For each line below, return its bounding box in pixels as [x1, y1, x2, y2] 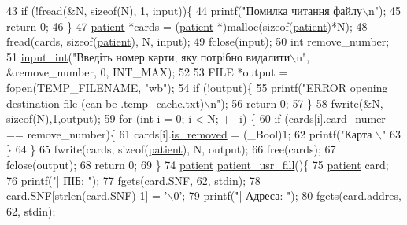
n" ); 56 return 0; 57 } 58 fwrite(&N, [210, 94, 383, 111]
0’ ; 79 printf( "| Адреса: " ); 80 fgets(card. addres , [173, 187, 401, 204]
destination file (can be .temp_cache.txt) [6, 94, 205, 111]
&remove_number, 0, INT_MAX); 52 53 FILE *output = [6, 64, 288, 80]
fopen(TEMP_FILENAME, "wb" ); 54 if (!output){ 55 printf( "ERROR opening [6, 79, 388, 95]
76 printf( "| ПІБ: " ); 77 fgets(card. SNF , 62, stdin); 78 [6, 172, 261, 188]
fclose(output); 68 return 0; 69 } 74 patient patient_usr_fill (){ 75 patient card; [6, 156, 389, 172]
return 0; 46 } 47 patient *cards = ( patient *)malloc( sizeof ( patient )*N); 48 [6, 17, 368, 34]
